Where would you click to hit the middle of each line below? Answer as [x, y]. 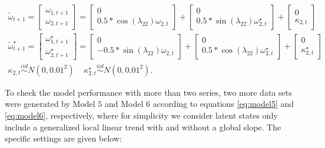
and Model [124, 104]
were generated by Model [50, 104]
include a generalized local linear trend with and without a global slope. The [143, 127]
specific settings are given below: [63, 138]
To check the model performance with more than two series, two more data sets [148, 92]
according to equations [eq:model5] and [223, 104]
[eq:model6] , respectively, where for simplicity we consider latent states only [141, 115]
